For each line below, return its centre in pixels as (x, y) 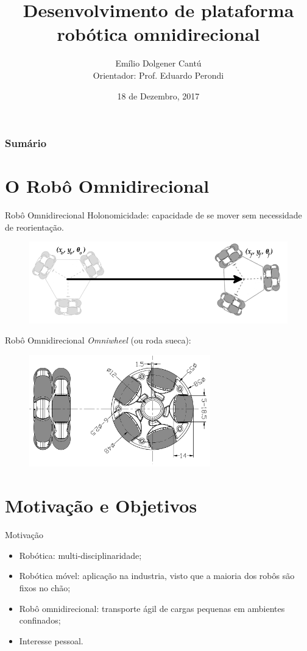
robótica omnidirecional (158, 34)
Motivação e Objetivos (101, 505)
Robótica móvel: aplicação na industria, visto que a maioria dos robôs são (157, 576)
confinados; (40, 620)
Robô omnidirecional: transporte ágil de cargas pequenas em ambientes (152, 608)
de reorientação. (34, 227)
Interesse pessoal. (51, 640)
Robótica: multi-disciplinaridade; (80, 555)
